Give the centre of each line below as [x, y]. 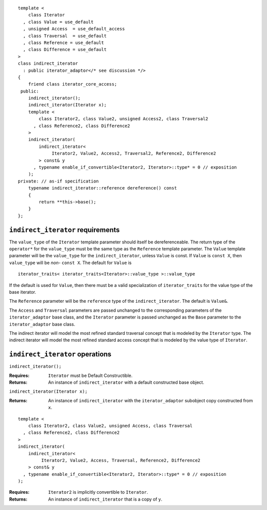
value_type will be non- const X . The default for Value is [70, 263]
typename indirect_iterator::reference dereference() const [103, 188]
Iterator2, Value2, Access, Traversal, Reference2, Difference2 [121, 460]
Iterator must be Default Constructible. [90, 375]
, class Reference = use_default [64, 43]
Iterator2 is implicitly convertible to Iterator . [98, 492]
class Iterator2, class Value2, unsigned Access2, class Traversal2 [124, 119]
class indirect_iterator [48, 64]
